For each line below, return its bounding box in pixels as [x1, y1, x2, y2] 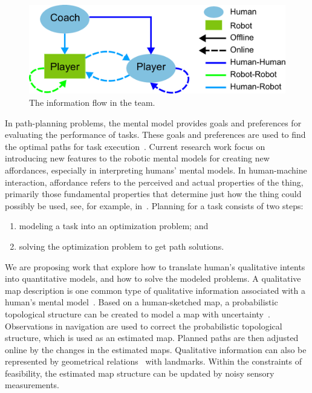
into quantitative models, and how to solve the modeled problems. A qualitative [5, 272, 301, 285]
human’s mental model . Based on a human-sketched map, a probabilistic [5, 296, 278, 308]
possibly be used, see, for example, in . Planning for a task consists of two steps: [5, 199, 304, 212]
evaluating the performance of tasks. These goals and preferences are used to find [5, 128, 306, 141]
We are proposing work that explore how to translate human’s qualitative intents [5, 260, 305, 273]
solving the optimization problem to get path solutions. [19, 239, 224, 252]
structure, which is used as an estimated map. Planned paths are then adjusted [5, 331, 299, 344]
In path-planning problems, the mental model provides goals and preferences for [5, 116, 302, 129]
